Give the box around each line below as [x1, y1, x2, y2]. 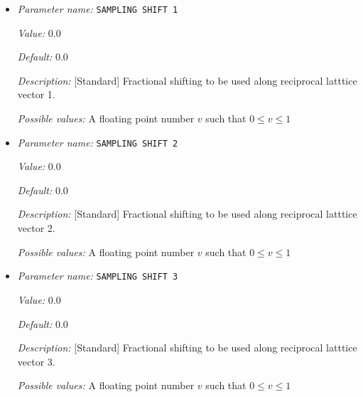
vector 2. [17, 221, 55, 235]
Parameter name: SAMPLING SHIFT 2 [17, 134, 178, 149]
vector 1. [17, 87, 55, 102]
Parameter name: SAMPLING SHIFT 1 [17, 1, 178, 16]
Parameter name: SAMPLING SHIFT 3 [17, 268, 178, 283]
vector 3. [17, 354, 55, 369]
